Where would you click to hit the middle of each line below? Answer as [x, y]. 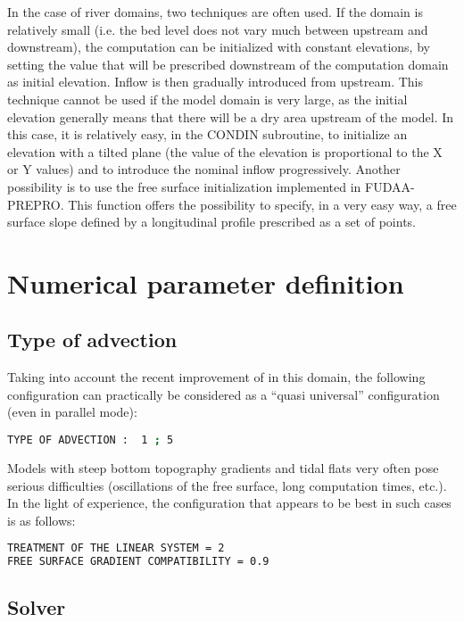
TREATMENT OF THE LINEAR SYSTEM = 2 [116, 548]
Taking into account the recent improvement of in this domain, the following [216, 377]
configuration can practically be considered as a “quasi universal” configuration [224, 394]
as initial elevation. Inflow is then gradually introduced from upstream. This [215, 82]
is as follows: [41, 520]
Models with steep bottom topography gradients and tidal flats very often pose [223, 467]
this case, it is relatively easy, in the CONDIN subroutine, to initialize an [207, 134]
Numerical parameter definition [206, 282]
